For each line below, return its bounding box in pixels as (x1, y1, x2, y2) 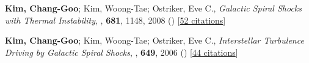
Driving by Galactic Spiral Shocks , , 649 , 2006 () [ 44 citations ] (5, 45, 238, 58)
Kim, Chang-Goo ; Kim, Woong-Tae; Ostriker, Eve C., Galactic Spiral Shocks (5, 2, 302, 14)
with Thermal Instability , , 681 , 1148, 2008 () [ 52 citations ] (5, 13, 226, 26)
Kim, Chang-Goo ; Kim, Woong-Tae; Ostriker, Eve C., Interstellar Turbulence (5, 34, 304, 47)
